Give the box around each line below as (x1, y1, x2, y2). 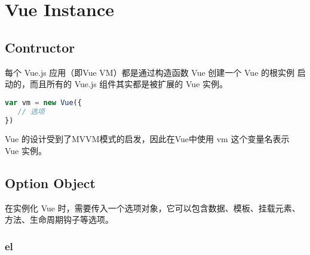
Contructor (5, 38, 75, 56)
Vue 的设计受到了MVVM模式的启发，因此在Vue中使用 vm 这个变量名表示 (5, 133, 290, 145)
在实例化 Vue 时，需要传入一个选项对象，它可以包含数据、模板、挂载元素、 (5, 201, 300, 214)
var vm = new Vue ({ (5, 98, 82, 107)
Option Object (5, 173, 96, 192)
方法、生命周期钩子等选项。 (5, 213, 113, 226)
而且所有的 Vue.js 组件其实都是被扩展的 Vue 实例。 (29, 78, 228, 90)
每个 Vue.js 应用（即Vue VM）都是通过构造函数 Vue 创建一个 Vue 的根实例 (5, 66, 295, 78)
